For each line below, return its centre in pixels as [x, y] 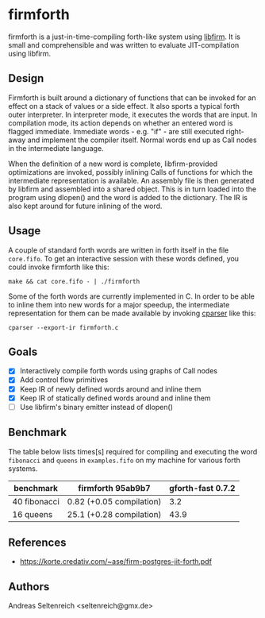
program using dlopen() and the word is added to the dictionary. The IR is [128, 197]
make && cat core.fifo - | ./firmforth [74, 281]
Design [26, 78]
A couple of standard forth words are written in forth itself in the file [119, 250]
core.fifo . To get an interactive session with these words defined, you [124, 258]
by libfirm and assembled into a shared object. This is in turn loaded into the [132, 189]
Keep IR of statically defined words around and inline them [115, 398]
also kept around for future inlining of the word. [85, 206]
